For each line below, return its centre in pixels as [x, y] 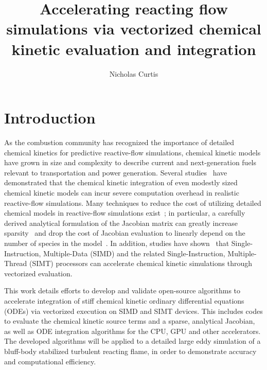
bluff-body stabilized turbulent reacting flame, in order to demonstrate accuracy [130, 351]
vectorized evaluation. [38, 273]
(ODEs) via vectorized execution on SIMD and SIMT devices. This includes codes [133, 311]
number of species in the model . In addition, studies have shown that [117, 243]
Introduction [50, 118]
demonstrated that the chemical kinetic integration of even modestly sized [121, 182]
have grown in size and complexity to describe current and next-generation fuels [130, 162]
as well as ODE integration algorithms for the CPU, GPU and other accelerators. [132, 331]
